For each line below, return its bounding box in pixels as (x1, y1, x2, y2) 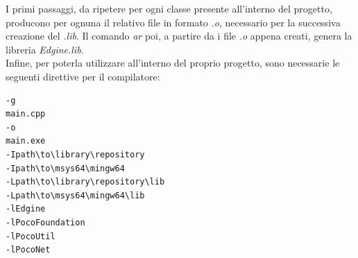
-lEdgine (6, 204, 46, 214)
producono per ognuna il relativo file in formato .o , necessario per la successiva (6, 15, 341, 29)
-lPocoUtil (6, 231, 56, 241)
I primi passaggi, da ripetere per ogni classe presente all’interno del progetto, (6, 1, 332, 15)
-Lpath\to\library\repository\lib (6, 177, 165, 187)
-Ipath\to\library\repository (6, 149, 145, 160)
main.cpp (6, 109, 46, 119)
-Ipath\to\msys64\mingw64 (6, 163, 125, 173)
